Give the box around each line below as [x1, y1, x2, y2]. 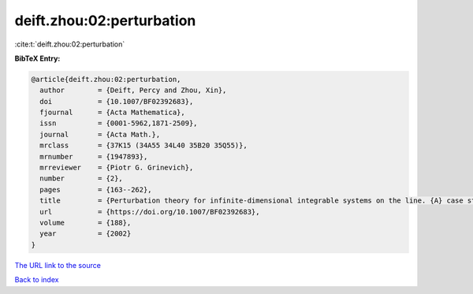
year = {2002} [39, 229, 132, 238]
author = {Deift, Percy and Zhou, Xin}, [39, 86, 227, 95]
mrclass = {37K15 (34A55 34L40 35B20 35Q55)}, [39, 141, 248, 150]
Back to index [14, 275, 59, 285]
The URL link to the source [14, 260, 102, 270]
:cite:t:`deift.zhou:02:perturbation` [14, 39, 125, 49]
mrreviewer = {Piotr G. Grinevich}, [39, 163, 194, 173]
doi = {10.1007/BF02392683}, [39, 97, 194, 106]
